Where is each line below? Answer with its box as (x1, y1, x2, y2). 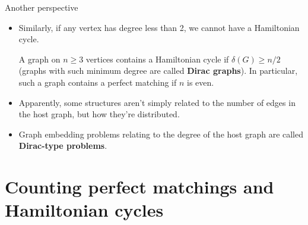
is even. (186, 76, 214, 88)
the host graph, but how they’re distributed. (18, 108, 180, 120)
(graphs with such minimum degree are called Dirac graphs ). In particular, (18, 64, 298, 77)
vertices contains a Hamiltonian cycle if (85, 52, 229, 65)
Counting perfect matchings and (5, 174, 274, 199)
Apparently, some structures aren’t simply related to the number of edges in (18, 96, 296, 108)
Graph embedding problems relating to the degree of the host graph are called (18, 127, 304, 140)
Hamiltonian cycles (5, 198, 164, 222)
